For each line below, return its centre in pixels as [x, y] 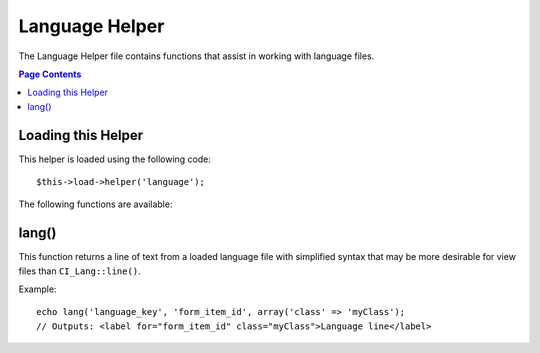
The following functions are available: [95, 204]
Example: [37, 289]
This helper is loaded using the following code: [115, 159]
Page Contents [50, 74]
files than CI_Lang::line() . [79, 271]
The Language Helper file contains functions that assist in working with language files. [196, 56]
